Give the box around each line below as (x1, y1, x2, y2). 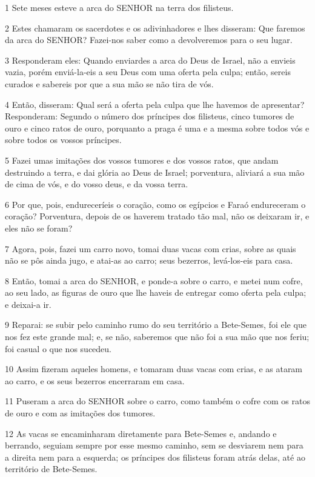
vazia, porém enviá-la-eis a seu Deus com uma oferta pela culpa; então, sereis (5, 65, 291, 78)
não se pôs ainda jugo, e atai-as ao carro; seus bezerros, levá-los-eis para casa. (5, 254, 293, 267)
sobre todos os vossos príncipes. (5, 133, 122, 146)
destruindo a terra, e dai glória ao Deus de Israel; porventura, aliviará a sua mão (5, 165, 305, 178)
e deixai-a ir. (5, 298, 51, 310)
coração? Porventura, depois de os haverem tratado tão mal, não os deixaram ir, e (5, 210, 310, 222)
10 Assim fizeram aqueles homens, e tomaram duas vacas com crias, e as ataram (5, 362, 303, 375)
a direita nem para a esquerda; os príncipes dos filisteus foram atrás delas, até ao (5, 450, 305, 463)
